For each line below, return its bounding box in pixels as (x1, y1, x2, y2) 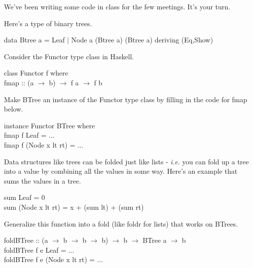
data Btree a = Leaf (4, 35, 65, 45)
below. (4, 104, 23, 114)
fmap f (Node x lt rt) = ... (4, 139, 83, 150)
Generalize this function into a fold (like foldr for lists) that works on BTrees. (4, 218, 238, 229)
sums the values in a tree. (4, 175, 81, 186)
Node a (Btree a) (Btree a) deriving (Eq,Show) (71, 35, 213, 45)
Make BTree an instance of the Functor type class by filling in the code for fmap (4, 94, 248, 104)
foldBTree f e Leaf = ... (4, 244, 74, 255)
